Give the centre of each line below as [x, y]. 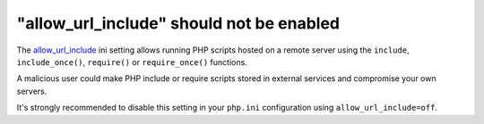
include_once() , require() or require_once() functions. [132, 62]
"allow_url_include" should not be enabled [178, 23]
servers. [32, 91]
